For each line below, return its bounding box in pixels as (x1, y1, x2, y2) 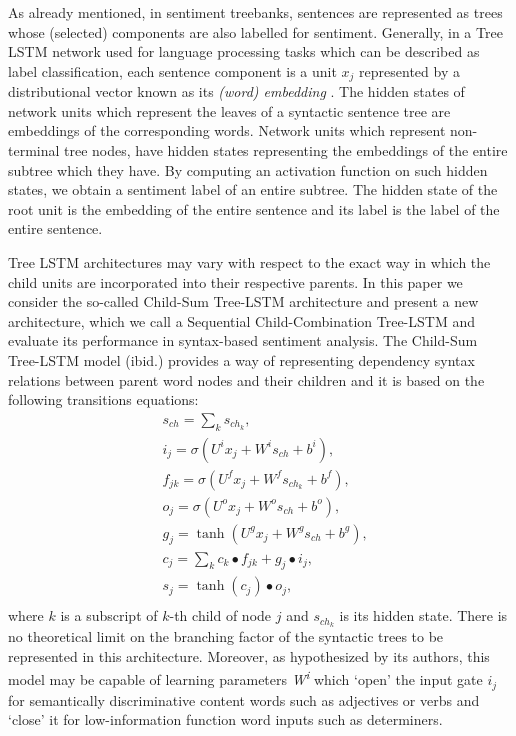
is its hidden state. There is (339, 605, 508, 626)
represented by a (359, 60, 460, 81)
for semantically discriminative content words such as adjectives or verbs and (8, 689, 480, 710)
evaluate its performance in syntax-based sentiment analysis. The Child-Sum (8, 330, 478, 351)
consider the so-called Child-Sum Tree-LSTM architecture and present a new (8, 291, 479, 312)
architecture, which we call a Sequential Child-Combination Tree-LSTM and (8, 310, 475, 331)
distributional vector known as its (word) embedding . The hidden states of (8, 81, 465, 102)
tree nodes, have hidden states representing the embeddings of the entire (64, 140, 508, 161)
